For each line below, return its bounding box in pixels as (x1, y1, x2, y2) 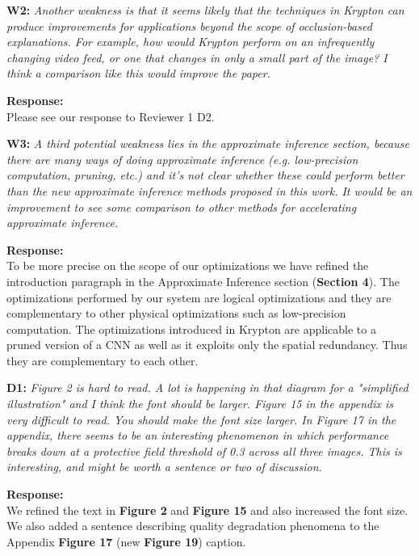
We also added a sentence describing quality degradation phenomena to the (6, 517, 379, 534)
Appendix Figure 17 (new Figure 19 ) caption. (6, 533, 246, 550)
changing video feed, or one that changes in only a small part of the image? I (6, 48, 388, 65)
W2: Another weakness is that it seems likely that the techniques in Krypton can (6, 2, 404, 18)
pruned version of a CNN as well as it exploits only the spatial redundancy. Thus (6, 336, 408, 353)
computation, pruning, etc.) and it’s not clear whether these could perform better (6, 166, 404, 183)
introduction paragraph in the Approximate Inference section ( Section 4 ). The (6, 272, 400, 289)
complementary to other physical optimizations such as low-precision (6, 305, 346, 322)
